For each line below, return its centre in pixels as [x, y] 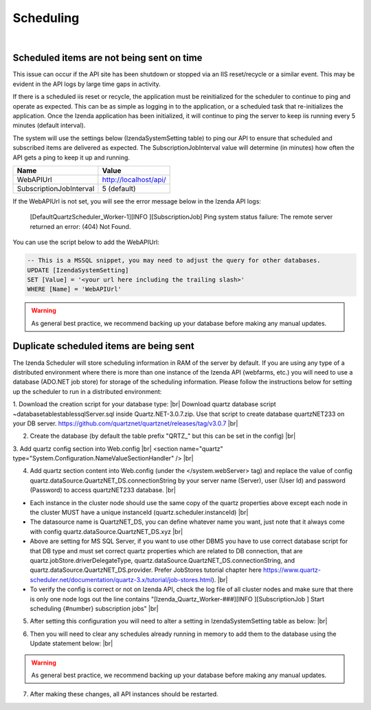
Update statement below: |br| [71, 643]
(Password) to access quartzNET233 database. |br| [103, 490]
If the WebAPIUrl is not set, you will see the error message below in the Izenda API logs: [137, 201]
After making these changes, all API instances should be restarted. [124, 694]
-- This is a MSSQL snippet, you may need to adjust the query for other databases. [174, 260]
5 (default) [119, 188]
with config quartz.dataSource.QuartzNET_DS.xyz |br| [106, 531]
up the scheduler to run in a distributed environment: [87, 391]
